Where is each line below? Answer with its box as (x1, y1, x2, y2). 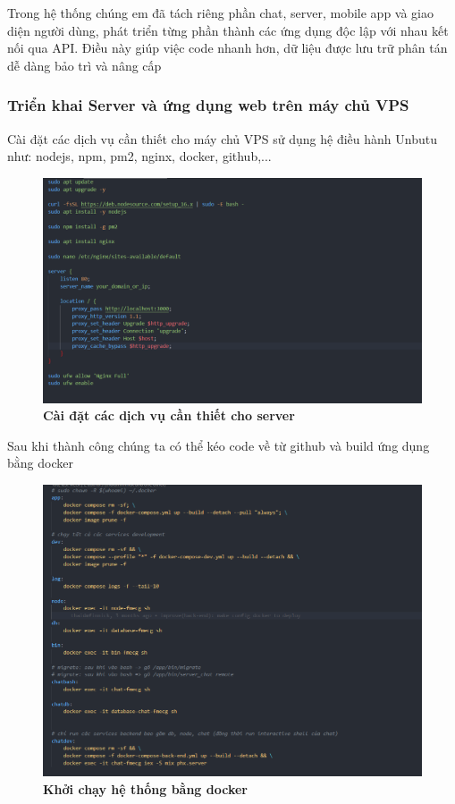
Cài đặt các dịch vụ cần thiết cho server (43, 406, 295, 425)
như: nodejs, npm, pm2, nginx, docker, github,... (7, 147, 272, 165)
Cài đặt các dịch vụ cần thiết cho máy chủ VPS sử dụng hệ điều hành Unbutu (7, 129, 437, 148)
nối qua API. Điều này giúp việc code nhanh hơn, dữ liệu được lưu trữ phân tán (7, 38, 448, 57)
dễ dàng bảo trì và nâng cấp (7, 55, 162, 74)
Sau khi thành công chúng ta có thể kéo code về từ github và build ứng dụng (7, 436, 430, 454)
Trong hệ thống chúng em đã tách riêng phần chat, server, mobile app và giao (7, 4, 434, 21)
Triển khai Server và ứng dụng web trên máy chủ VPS (7, 94, 409, 116)
